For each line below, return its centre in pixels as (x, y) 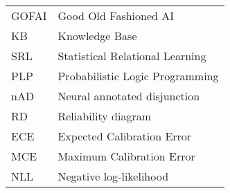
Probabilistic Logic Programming (138, 76)
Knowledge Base (97, 36)
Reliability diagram (104, 116)
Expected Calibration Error (125, 136)
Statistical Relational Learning (132, 56)
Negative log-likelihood (113, 176)
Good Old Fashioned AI (116, 16)
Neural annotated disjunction (129, 96)
